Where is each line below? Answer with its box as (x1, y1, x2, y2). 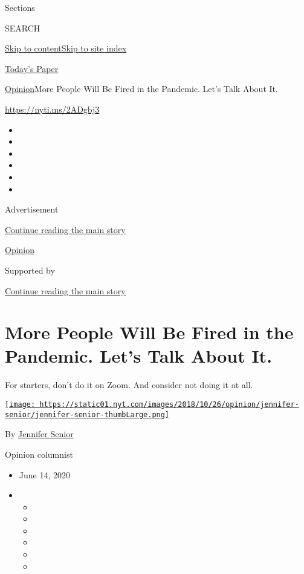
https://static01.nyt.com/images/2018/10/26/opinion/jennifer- (39, 400, 299, 409)
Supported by (5, 263, 55, 276)
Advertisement (5, 203, 59, 216)
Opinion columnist (5, 447, 73, 460)
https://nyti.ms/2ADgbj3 (5, 102, 100, 115)
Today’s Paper (5, 62, 59, 74)
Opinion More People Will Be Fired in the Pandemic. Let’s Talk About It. (5, 82, 278, 95)
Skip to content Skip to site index (5, 42, 127, 54)
